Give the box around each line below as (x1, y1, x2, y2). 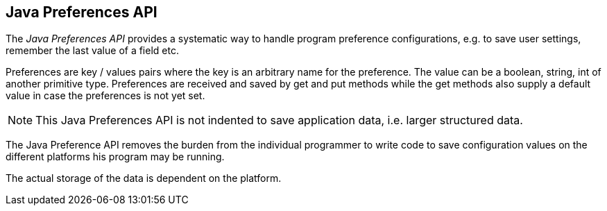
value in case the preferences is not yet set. (6, 90, 205, 102)
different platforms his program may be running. (6, 151, 225, 163)
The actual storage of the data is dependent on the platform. (6, 172, 282, 185)
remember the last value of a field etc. (6, 44, 179, 57)
